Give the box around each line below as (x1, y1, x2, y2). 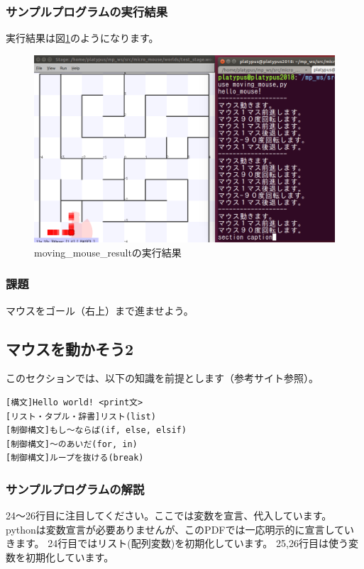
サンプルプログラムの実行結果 (6, 2, 168, 20)
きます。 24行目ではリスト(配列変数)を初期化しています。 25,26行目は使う (6, 536, 348, 551)
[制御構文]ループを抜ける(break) (6, 453, 144, 463)
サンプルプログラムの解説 (6, 480, 145, 497)
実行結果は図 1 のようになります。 (6, 30, 159, 45)
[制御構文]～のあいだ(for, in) (6, 439, 138, 449)
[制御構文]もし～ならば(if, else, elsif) (6, 425, 187, 436)
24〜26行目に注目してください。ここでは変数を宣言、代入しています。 (6, 508, 332, 523)
